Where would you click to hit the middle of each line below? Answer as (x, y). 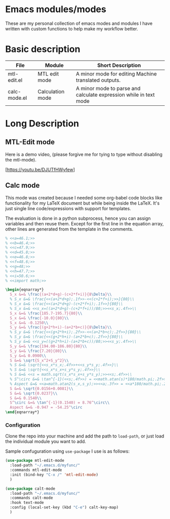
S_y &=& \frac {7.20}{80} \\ (38, 351)
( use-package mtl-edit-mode (35, 461)
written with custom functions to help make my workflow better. (72, 28)
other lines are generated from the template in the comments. (69, 229)
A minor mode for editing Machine (116, 73)
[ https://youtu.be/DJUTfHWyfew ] (40, 169)
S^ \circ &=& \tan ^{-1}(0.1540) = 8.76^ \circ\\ (60, 403)
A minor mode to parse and (108, 88)
